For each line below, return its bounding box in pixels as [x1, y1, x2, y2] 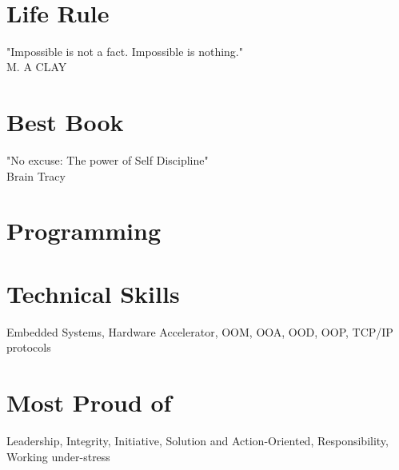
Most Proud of [6, 386, 172, 419]
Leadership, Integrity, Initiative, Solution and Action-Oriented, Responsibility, [6, 432, 389, 449]
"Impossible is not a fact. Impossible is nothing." [6, 42, 243, 59]
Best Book [6, 106, 124, 138]
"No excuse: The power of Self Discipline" [6, 152, 209, 169]
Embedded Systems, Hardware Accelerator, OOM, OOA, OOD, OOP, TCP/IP [6, 323, 393, 340]
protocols [6, 339, 51, 356]
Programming [6, 214, 161, 247]
